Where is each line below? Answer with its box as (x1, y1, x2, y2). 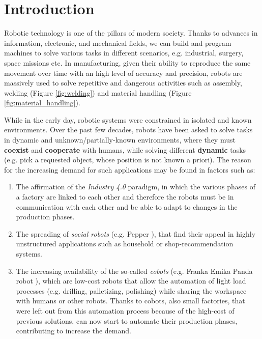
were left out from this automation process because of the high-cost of (16, 305, 235, 316)
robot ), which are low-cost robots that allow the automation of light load (16, 275, 246, 286)
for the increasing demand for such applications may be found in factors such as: (4, 164, 255, 175)
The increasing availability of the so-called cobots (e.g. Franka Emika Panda (16, 265, 253, 276)
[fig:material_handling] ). (4, 97, 80, 108)
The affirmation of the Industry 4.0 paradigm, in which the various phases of (16, 181, 255, 192)
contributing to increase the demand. (16, 325, 131, 336)
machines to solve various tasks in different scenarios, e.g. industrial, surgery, (4, 47, 244, 58)
